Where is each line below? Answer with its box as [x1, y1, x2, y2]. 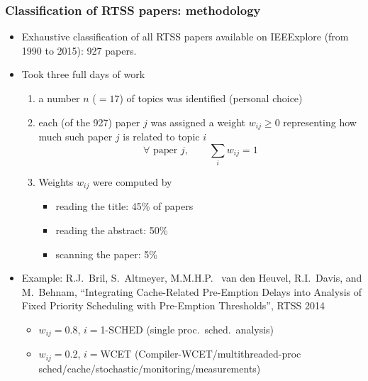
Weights [38, 174, 74, 189]
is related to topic [123, 129, 200, 144]
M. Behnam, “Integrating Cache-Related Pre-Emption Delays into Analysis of [21, 284, 362, 299]
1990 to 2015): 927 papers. [21, 43, 137, 57]
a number [38, 91, 80, 105]
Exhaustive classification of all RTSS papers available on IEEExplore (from [21, 29, 349, 44]
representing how [283, 114, 357, 129]
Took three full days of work [21, 67, 145, 82]
